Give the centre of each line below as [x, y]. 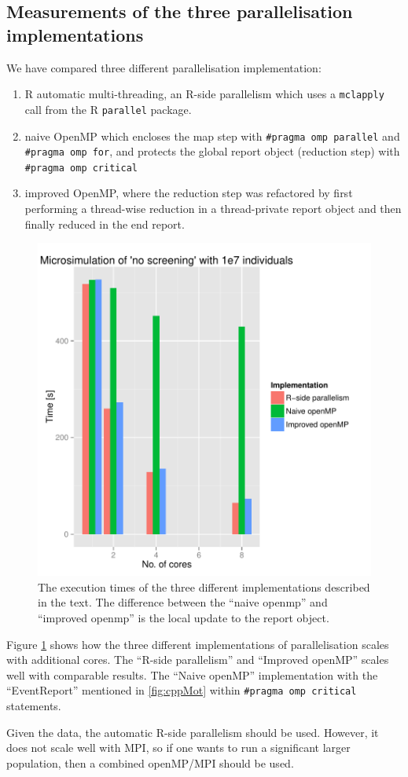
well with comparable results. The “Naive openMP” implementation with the [192, 674]
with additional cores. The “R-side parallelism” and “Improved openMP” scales [198, 660]
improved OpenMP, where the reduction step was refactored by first [189, 193]
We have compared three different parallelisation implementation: [164, 67]
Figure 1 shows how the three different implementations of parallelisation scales [198, 644]
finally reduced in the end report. [105, 224]
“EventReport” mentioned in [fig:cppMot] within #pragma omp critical [182, 690]
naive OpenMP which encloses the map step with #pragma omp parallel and [212, 136]
